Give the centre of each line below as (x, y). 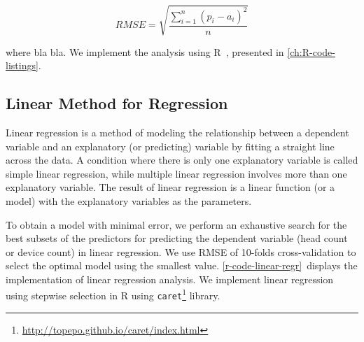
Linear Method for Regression (117, 103)
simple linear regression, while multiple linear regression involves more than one (176, 173)
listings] (22, 65)
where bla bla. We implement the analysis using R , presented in (145, 51)
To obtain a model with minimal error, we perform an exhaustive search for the (176, 224)
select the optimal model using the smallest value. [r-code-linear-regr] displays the (182, 265)
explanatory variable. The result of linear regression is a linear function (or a (170, 187)
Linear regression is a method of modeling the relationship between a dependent (177, 132)
